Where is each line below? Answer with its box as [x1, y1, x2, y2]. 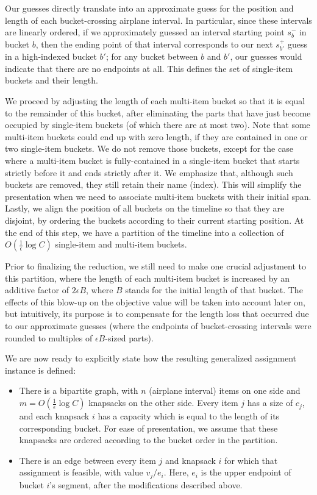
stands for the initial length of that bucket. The [125, 283, 303, 296]
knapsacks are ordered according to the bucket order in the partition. [19, 433, 278, 446]
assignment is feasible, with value [19, 466, 143, 479]
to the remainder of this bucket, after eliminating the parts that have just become [5, 106, 311, 119]
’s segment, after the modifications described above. [49, 478, 243, 491]
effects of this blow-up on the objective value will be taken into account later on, [5, 295, 305, 308]
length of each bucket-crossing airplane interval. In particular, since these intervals [5, 13, 312, 26]
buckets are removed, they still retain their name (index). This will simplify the [5, 178, 302, 191]
